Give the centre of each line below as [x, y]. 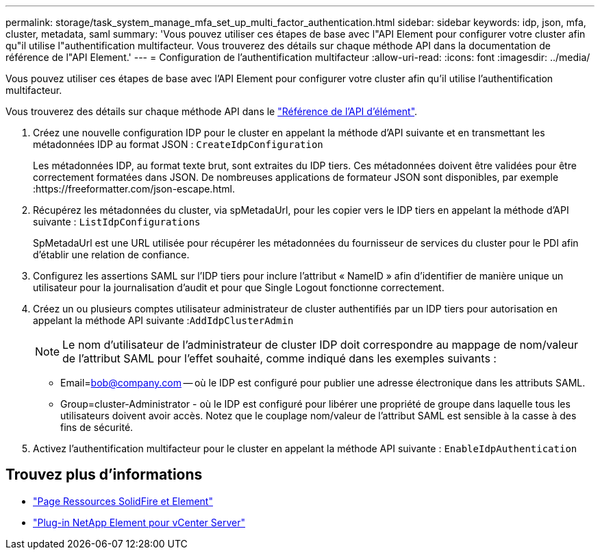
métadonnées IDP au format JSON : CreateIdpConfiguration [178, 144]
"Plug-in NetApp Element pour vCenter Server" [139, 522]
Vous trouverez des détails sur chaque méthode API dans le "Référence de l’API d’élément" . [212, 111]
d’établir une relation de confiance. [111, 255]
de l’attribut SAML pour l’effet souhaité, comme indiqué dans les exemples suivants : [279, 358]
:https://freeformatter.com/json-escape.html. [134, 189]
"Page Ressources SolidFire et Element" [123, 501]
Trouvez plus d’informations [104, 475]
